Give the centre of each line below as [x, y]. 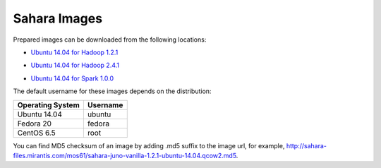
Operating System [49, 104]
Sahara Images [58, 18]
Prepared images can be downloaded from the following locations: [110, 40]
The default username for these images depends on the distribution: [112, 91]
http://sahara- [307, 145]
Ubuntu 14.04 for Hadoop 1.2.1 [74, 52]
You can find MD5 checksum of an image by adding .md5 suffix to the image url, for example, [149, 145]
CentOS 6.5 [36, 133]
